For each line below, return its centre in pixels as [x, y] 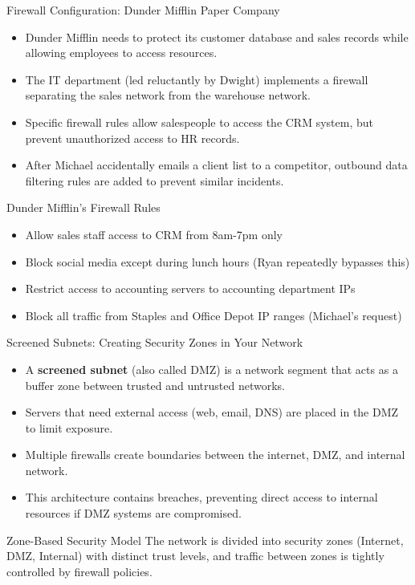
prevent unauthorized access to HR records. [132, 138]
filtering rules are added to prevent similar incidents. [155, 180]
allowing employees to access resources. [121, 53]
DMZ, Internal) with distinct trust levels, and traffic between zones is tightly [195, 556]
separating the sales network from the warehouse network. [168, 95]
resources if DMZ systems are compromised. [133, 513]
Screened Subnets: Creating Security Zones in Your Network [155, 342]
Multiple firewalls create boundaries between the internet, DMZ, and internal [215, 455]
